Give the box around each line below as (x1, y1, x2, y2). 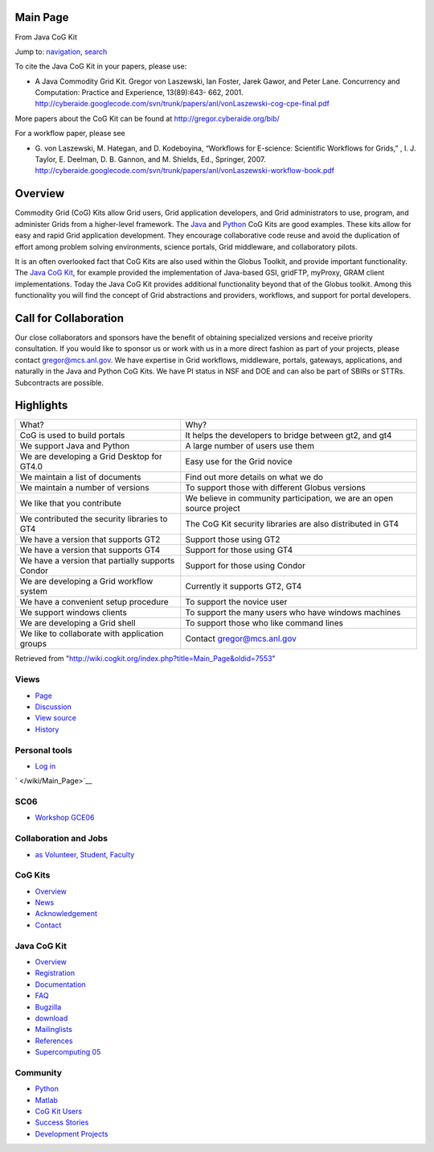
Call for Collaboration (14, 311, 125, 325)
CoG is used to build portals (19, 430, 125, 441)
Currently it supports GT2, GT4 (185, 580, 302, 592)
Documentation (35, 979, 86, 989)
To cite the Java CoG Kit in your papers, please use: (14, 61, 187, 72)
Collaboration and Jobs (14, 833, 108, 844)
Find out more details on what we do (185, 472, 324, 483)
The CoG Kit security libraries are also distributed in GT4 (185, 518, 399, 530)
